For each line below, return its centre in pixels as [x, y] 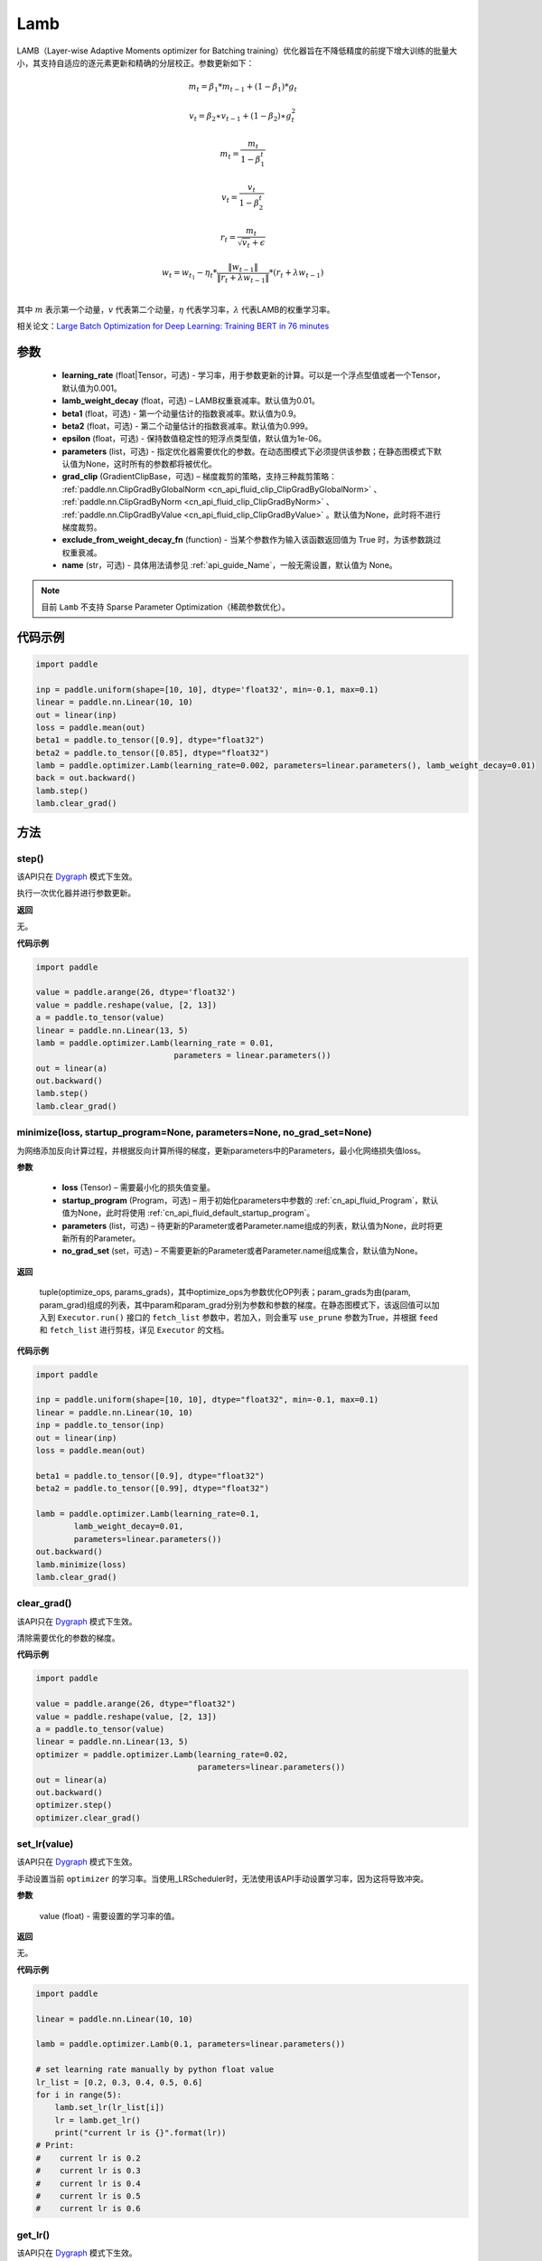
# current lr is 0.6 [89, 2209]
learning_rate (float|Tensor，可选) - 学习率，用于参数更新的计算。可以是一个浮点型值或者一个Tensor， [253, 375]
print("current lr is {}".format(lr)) [140, 2133]
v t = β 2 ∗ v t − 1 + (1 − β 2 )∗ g [240, 117]
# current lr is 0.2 [89, 2158]
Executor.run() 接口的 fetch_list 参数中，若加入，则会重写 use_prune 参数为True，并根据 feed [248, 1317]
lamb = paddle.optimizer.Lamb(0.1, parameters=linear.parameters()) [191, 2044]
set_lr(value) [45, 1844]
